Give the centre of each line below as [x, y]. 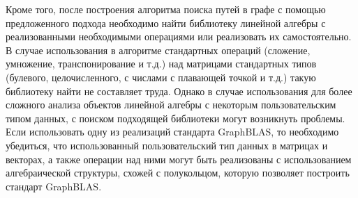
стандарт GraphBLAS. [54, 186]
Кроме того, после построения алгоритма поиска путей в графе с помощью [166, 9]
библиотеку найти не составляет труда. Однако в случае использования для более [179, 91]
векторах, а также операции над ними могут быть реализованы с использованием [179, 159]
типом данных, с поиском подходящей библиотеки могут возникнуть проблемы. [176, 118]
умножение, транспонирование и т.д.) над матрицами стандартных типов [161, 64]
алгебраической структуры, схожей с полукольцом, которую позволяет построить [178, 173]
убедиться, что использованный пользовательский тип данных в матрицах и [167, 145]
